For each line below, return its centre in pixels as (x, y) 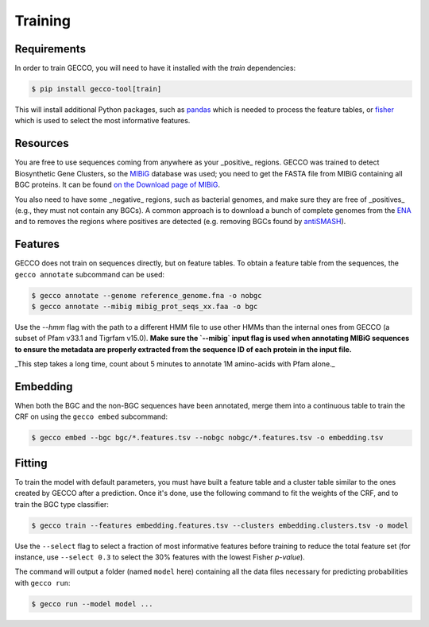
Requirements (50, 49)
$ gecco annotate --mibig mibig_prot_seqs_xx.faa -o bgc (145, 306)
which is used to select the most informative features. (102, 121)
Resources (42, 143)
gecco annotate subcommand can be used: (90, 274)
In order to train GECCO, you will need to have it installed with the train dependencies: (155, 68)
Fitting (31, 463)
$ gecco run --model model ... (93, 604)
